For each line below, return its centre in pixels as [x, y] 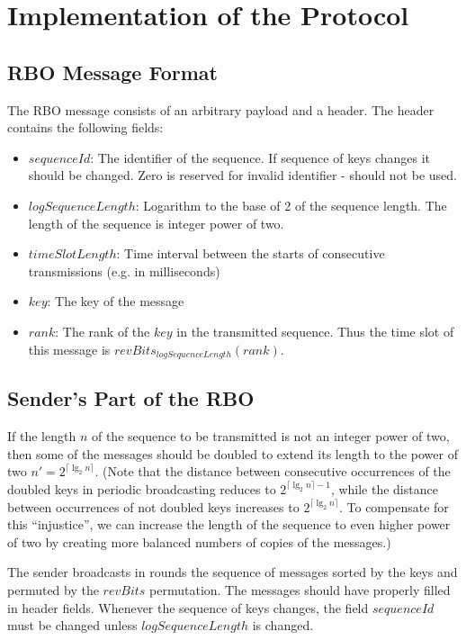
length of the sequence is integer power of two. [156, 223]
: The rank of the [103, 331]
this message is [69, 349]
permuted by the [53, 589]
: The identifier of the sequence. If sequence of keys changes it [260, 157]
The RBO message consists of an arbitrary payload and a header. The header [221, 109]
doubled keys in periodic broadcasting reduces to [142, 488]
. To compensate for [394, 506]
